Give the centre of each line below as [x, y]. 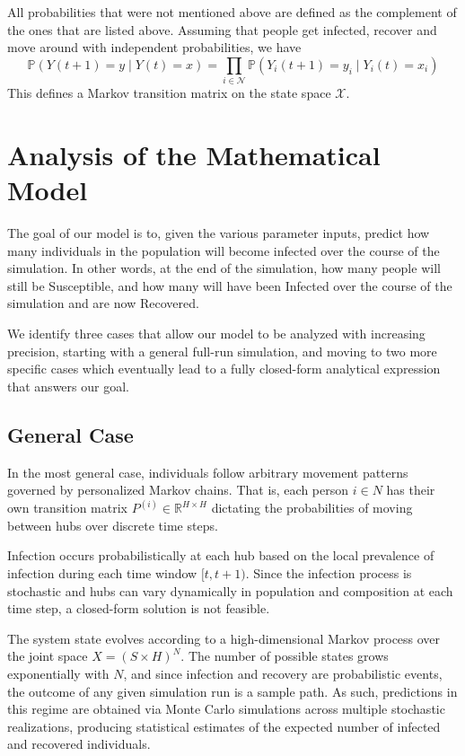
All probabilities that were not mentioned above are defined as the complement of [232, 12]
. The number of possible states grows [285, 656]
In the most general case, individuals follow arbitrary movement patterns [208, 472]
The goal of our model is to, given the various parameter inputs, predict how [219, 233]
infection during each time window [102, 572]
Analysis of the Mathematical [194, 154]
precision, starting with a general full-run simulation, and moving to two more [222, 351]
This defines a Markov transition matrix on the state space [169, 93]
